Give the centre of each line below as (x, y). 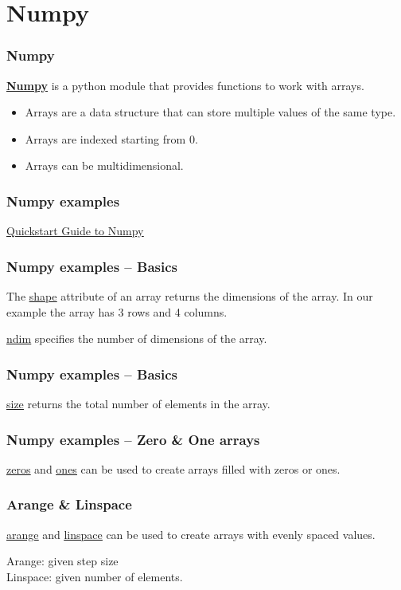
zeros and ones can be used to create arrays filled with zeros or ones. (173, 468)
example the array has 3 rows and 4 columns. (117, 311)
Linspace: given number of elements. (95, 576)
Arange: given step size (62, 561)
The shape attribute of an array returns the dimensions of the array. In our (190, 296)
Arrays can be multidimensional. (104, 165)
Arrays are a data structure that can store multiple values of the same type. (210, 112)
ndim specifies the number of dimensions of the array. (137, 338)
